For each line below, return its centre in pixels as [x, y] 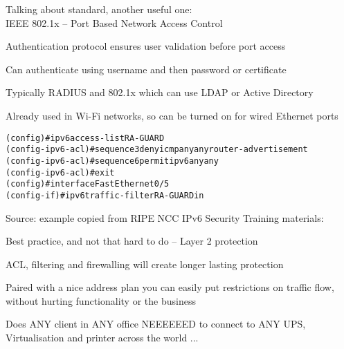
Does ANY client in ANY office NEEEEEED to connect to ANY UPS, [156, 324]
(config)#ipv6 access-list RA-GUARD [85, 138]
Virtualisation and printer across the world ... [102, 338]
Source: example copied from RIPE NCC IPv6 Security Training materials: [165, 217]
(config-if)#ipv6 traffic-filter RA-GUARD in [105, 195]
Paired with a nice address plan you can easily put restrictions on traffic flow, [170, 287]
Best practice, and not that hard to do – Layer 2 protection [132, 241]
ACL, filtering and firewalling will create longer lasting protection [145, 264]
